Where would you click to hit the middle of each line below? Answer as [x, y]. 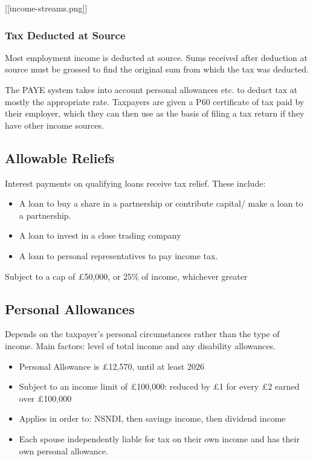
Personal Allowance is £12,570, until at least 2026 [111, 366]
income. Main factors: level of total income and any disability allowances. [140, 345]
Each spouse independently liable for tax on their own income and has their [159, 438]
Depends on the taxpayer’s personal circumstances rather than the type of [142, 334]
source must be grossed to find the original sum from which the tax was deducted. [157, 69]
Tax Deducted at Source [65, 35]
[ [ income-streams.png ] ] [46, 8]
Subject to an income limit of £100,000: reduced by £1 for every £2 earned [159, 386]
